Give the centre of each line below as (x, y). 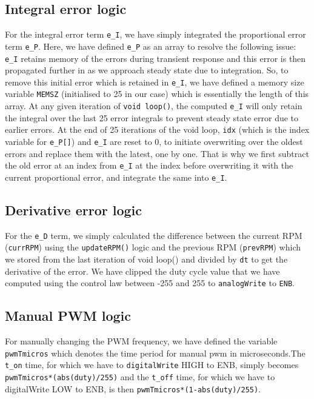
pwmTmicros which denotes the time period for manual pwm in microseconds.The (155, 353)
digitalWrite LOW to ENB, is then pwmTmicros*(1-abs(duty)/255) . (133, 388)
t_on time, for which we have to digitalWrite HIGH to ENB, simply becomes (152, 365)
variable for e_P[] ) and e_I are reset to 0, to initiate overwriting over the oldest (154, 141)
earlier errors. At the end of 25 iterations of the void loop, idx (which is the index (157, 129)
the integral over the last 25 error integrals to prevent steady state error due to (152, 117)
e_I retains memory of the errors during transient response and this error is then (155, 58)
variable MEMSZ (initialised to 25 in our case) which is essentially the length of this (157, 94)
